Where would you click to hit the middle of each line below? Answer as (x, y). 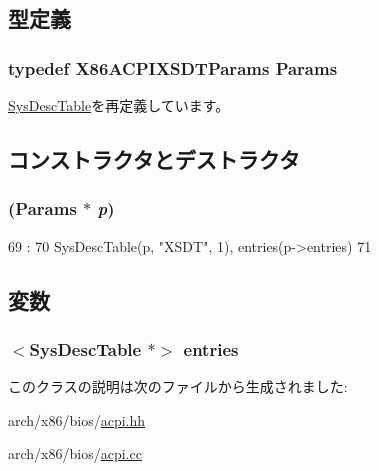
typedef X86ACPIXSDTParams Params (173, 67)
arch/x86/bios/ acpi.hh (77, 419)
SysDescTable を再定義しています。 (119, 105)
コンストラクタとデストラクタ (154, 158)
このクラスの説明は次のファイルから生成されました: (178, 386)
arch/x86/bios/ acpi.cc (75, 453)
